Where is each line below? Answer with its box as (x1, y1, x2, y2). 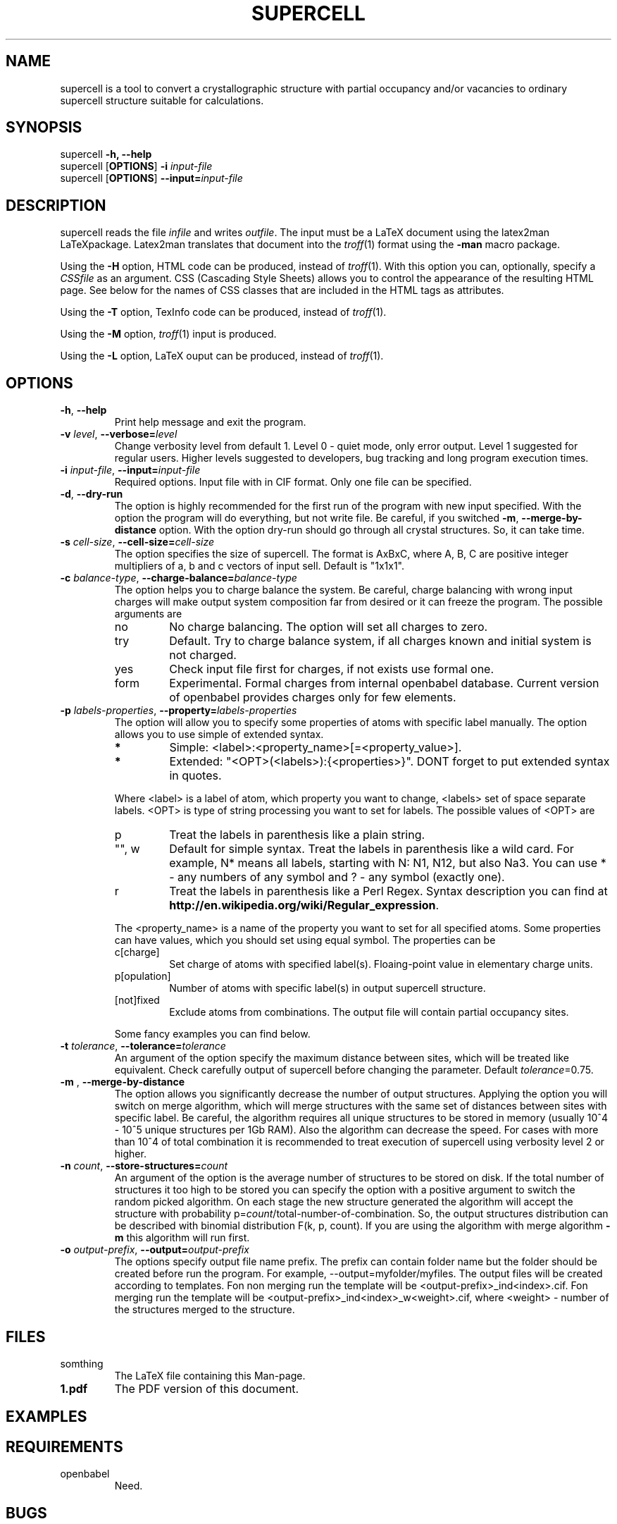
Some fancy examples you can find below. (114, 1028, 311, 1040)
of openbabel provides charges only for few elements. (169, 690, 456, 705)
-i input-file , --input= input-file (60, 464, 201, 477)
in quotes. (169, 768, 222, 783)
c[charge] (114, 946, 160, 959)
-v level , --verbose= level (60, 428, 177, 441)
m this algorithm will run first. (114, 1231, 250, 1244)
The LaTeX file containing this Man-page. (114, 1369, 306, 1382)
